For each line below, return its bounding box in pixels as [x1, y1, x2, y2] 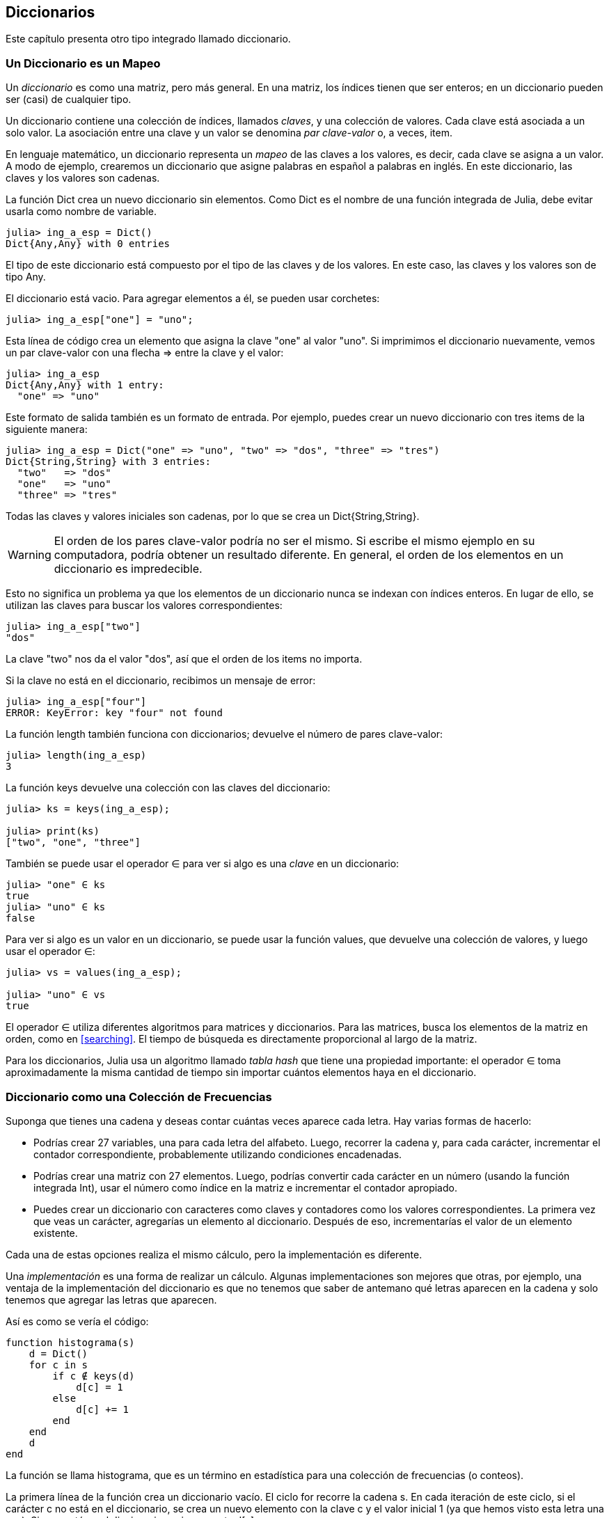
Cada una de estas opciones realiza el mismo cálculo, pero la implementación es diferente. [6, 1248, 422, 1260]
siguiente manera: [6, 423, 88, 436]
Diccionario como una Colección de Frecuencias [6, 1089, 272, 1104]
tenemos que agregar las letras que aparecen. [6, 1293, 217, 1306]
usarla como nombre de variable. [6, 205, 157, 218]
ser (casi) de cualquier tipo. [6, 93, 132, 106]
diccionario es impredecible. [54, 562, 203, 576]
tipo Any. [6, 271, 46, 283]
